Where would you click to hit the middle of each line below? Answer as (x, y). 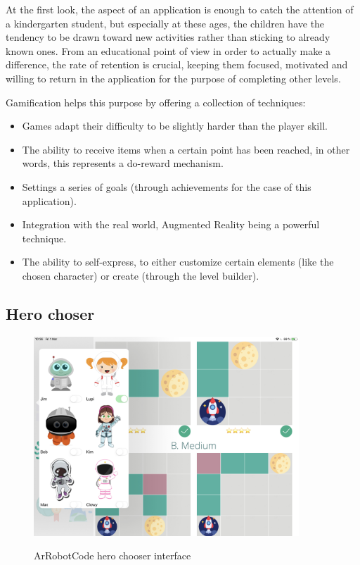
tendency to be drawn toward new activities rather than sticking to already (168, 37)
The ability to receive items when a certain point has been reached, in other (186, 149)
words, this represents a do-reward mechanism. (123, 163)
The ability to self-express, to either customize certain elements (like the (178, 262)
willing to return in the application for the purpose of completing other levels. (173, 78)
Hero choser (50, 313)
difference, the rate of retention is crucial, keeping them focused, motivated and (177, 64)
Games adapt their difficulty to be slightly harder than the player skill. (175, 126)
